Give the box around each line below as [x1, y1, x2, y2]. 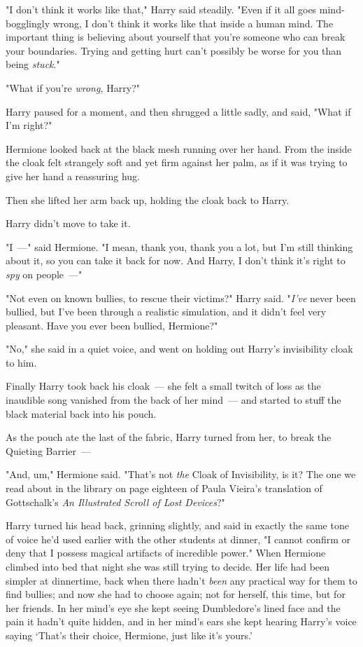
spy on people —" [6, 266, 83, 281]
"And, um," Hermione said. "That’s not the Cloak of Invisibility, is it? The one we [6, 467, 356, 482]
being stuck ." [6, 57, 60, 71]
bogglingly [6, 15, 50, 30]
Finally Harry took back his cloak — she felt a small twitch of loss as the [6, 379, 321, 393]
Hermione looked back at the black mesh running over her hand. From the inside [6, 141, 352, 156]
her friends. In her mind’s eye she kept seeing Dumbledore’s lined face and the [6, 600, 341, 615]
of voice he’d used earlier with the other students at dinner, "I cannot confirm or [6, 531, 350, 546]
